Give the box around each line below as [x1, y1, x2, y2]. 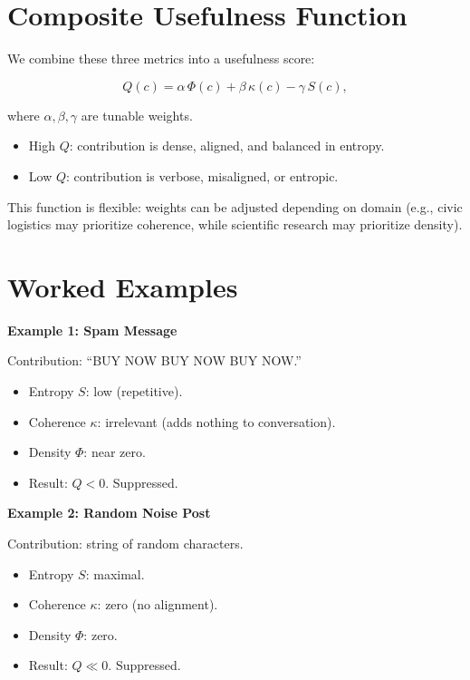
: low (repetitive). [85, 382, 183, 400]
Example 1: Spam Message [7, 320, 177, 339]
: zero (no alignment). [97, 595, 218, 614]
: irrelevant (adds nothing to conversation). [97, 412, 336, 431]
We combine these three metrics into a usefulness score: [7, 49, 315, 68]
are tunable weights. [81, 105, 193, 124]
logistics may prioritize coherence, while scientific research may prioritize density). [7, 215, 463, 234]
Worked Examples [7, 267, 238, 305]
